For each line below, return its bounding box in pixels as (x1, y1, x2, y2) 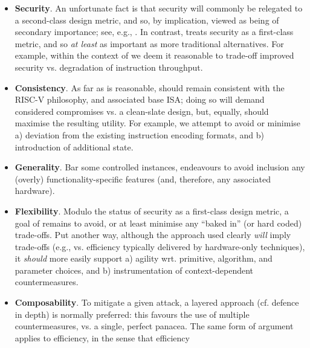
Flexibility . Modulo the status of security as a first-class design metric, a (15, 204, 289, 217)
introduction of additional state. (15, 140, 134, 153)
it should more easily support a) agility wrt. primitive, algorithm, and (15, 252, 273, 265)
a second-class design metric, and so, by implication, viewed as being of (15, 13, 279, 26)
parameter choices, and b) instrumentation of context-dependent (15, 263, 254, 276)
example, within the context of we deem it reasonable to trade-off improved (15, 49, 294, 62)
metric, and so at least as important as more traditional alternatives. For (15, 37, 284, 50)
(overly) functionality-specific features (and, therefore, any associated (15, 172, 271, 185)
